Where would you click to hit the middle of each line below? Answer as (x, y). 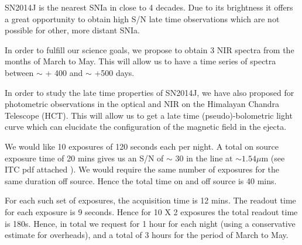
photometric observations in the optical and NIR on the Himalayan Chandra (142, 104)
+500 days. (114, 72)
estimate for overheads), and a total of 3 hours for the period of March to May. (147, 235)
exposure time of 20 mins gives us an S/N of (84, 158)
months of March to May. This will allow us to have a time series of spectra (140, 61)
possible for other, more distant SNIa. (72, 30)
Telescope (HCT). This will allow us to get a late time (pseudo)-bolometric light (149, 115)
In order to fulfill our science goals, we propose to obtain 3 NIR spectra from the (150, 49)
